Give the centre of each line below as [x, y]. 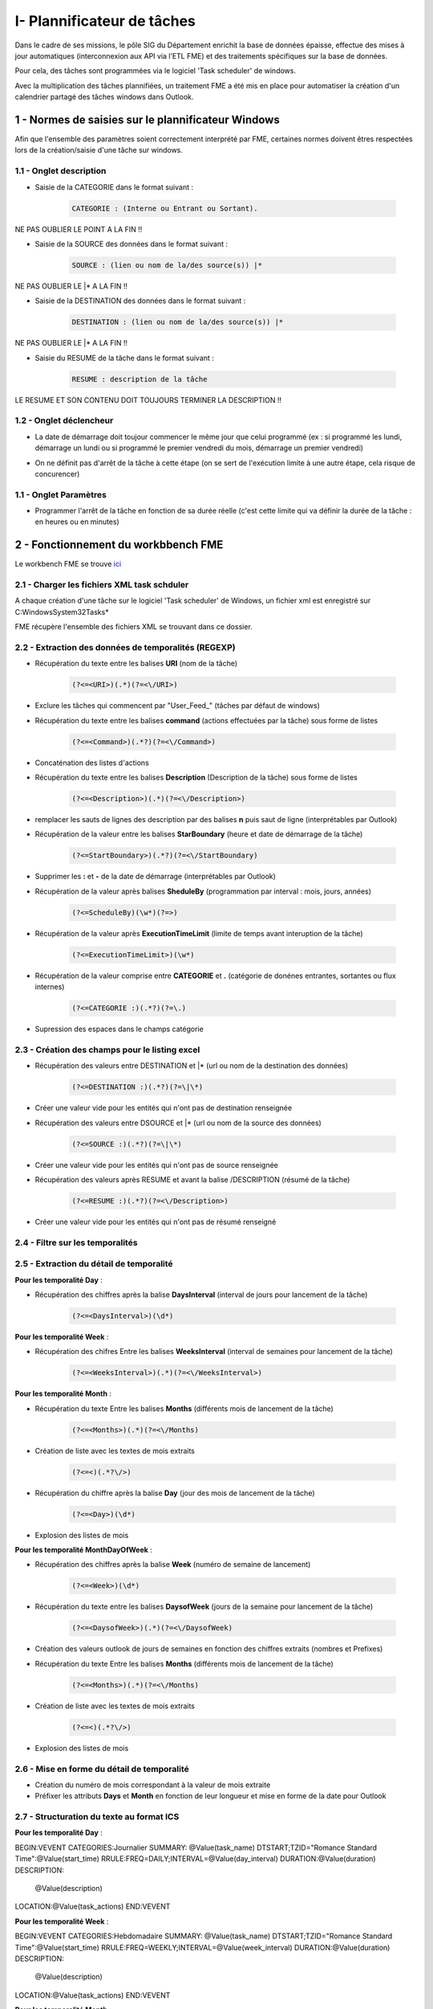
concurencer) [57, 473]
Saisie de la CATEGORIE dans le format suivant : [114, 187]
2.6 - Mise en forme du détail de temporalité [102, 1769]
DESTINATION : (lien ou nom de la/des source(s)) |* [178, 322]
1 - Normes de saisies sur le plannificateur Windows [147, 119]
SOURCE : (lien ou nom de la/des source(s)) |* [167, 265]
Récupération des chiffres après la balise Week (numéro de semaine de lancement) [173, 1565]
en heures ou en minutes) [77, 522]
